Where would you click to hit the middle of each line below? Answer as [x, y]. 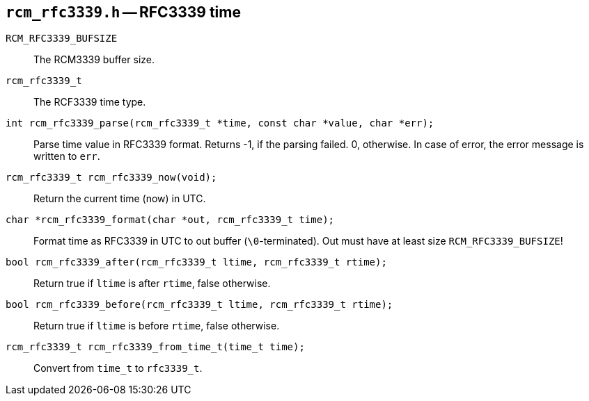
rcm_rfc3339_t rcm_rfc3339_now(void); [111, 178]
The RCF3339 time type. [90, 102]
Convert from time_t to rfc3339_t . [118, 368]
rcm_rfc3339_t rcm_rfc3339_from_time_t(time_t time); [155, 347]
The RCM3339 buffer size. [94, 60]
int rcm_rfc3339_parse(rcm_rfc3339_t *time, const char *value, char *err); [220, 123]
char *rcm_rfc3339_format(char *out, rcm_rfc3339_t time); [170, 220]
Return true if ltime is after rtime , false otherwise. [152, 284]
